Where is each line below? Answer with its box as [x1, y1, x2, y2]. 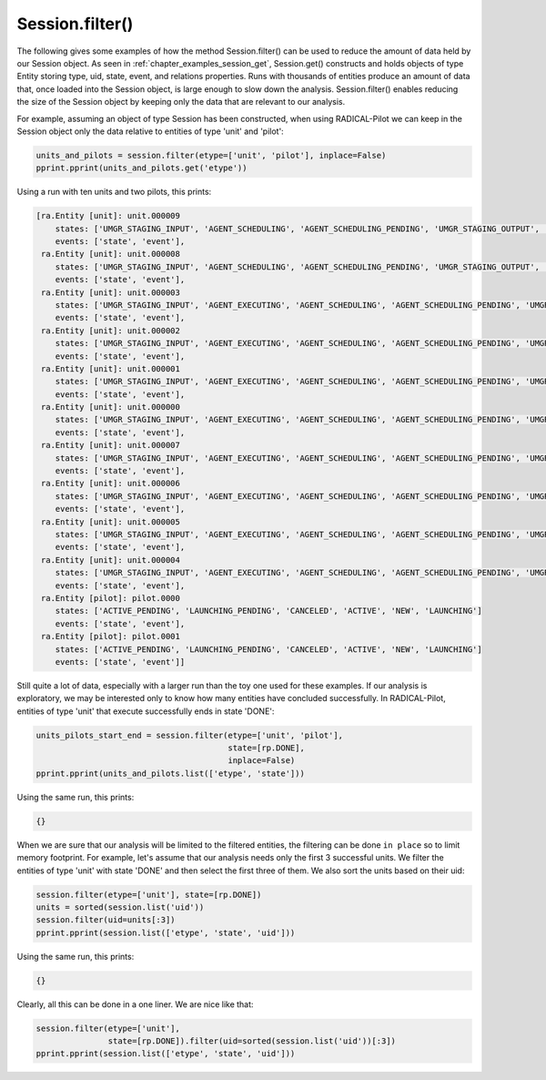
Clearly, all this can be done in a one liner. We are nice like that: [16, 998, 254, 1010]
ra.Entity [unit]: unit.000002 [41, 325, 181, 336]
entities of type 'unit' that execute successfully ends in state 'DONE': [16, 706, 275, 717]
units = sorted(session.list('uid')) [35, 902, 205, 912]
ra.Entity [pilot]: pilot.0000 [41, 593, 181, 603]
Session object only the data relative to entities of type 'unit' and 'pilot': [16, 126, 284, 137]
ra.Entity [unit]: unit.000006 [41, 478, 181, 489]
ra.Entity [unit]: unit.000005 [41, 516, 181, 527]
